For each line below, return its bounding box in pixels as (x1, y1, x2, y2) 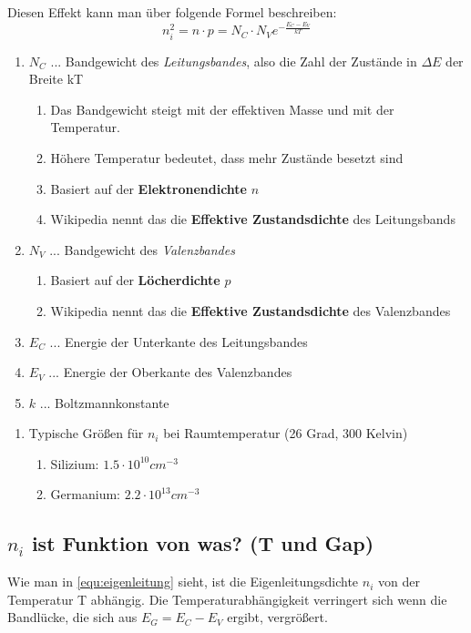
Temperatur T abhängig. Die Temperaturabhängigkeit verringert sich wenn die (7, 589, 447, 608)
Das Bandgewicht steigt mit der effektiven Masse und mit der (50, 99, 394, 118)
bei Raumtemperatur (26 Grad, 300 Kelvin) (163, 424, 408, 443)
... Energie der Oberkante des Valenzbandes (48, 362, 292, 382)
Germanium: (50, 485, 120, 504)
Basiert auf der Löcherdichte (50, 271, 220, 290)
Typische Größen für (28, 424, 144, 443)
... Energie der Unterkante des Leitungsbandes (49, 332, 308, 351)
